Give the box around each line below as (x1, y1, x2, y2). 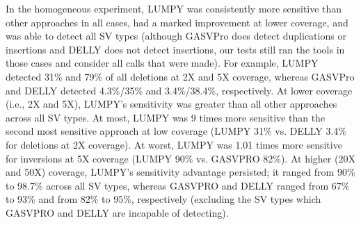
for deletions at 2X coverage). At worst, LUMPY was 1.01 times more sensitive (6, 137, 342, 151)
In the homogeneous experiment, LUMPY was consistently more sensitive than (6, 1, 342, 15)
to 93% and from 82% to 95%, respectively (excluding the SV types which (6, 192, 321, 206)
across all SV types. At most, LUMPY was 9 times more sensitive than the (6, 110, 326, 124)
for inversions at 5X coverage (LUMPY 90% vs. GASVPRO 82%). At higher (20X (6, 151, 355, 165)
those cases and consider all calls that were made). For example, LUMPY (6, 56, 319, 70)
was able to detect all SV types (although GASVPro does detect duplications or (6, 28, 346, 43)
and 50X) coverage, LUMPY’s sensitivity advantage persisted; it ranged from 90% (6, 165, 355, 179)
